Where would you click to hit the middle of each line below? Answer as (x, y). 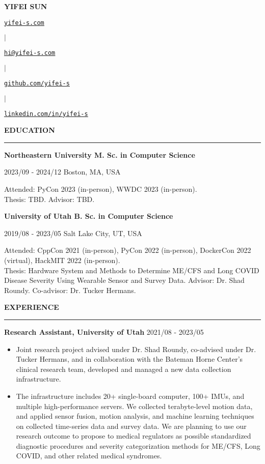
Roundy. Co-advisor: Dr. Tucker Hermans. (70, 290)
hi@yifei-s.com (30, 53)
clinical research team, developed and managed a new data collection (124, 369)
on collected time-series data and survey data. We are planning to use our (131, 426)
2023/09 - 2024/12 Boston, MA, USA (62, 172)
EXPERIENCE (32, 307)
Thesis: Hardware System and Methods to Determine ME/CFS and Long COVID (132, 270)
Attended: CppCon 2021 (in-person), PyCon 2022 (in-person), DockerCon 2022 (128, 250)
